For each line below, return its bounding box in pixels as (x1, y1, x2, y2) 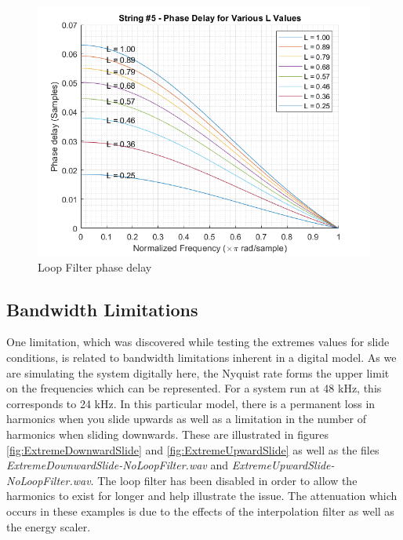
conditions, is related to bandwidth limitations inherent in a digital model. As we (6, 348, 397, 365)
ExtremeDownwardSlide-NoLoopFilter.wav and (6, 457, 229, 473)
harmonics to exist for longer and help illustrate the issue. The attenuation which (6, 487, 398, 504)
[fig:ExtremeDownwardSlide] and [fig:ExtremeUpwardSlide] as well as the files (6, 441, 379, 458)
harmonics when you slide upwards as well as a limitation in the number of (6, 410, 366, 427)
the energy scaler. (6, 518, 91, 535)
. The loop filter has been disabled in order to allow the (90, 472, 358, 488)
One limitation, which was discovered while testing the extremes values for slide (6, 334, 390, 350)
